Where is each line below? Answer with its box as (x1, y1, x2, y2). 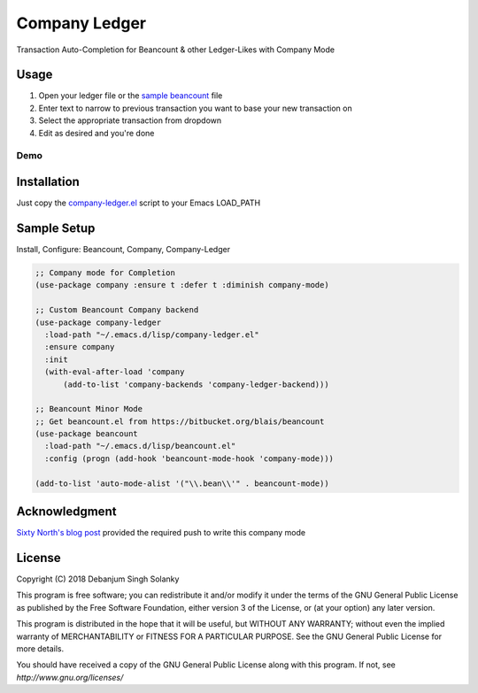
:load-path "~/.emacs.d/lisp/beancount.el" (44, 441, 236, 451)
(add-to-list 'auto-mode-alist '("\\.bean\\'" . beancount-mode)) (35, 478, 329, 489)
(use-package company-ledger (35, 317, 162, 327)
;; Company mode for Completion (35, 267, 176, 278)
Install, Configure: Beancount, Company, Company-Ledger (16, 244, 230, 254)
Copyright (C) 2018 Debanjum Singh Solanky (16, 574, 180, 584)
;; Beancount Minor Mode (35, 404, 143, 414)
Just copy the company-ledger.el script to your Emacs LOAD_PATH (16, 197, 261, 208)
